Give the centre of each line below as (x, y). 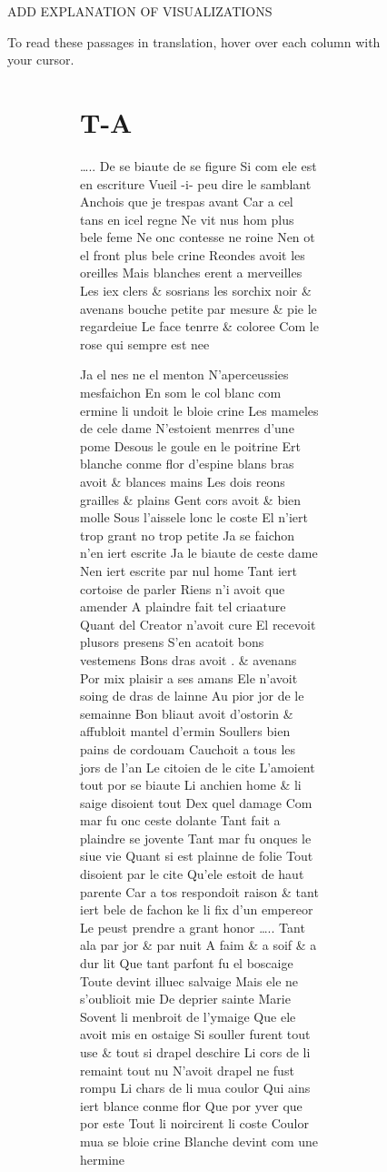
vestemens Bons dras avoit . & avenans (189, 659)
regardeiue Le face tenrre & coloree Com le (199, 326)
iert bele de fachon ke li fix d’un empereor (197, 909)
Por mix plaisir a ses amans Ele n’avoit (189, 677)
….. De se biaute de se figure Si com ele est (198, 165)
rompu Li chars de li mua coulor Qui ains (195, 1088)
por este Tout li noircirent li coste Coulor (194, 1123)
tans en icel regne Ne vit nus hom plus (187, 219)
